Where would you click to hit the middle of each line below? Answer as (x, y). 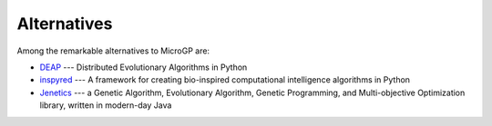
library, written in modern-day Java (106, 105)
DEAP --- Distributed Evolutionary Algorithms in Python (143, 67)
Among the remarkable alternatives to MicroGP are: (113, 51)
